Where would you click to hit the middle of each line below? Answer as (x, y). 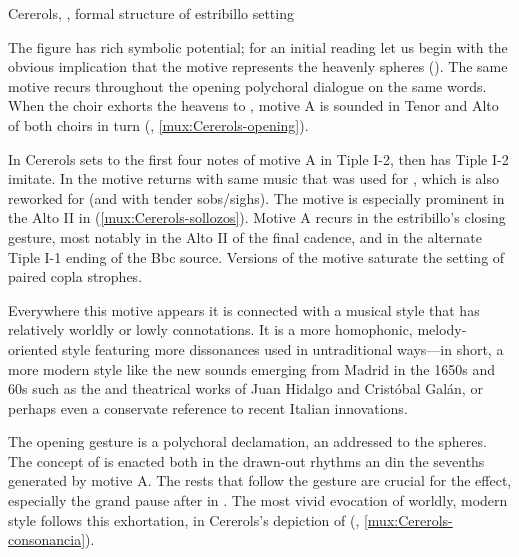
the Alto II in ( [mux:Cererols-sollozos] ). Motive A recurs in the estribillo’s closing (257, 217)
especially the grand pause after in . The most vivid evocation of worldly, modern (258, 500)
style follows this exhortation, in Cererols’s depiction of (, (184, 519)
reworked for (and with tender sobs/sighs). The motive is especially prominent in (256, 197)
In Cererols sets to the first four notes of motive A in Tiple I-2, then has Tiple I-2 (258, 158)
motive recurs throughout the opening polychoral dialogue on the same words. (247, 85)
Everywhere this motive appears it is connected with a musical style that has (244, 309)
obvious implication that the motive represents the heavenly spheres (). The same (258, 66)
